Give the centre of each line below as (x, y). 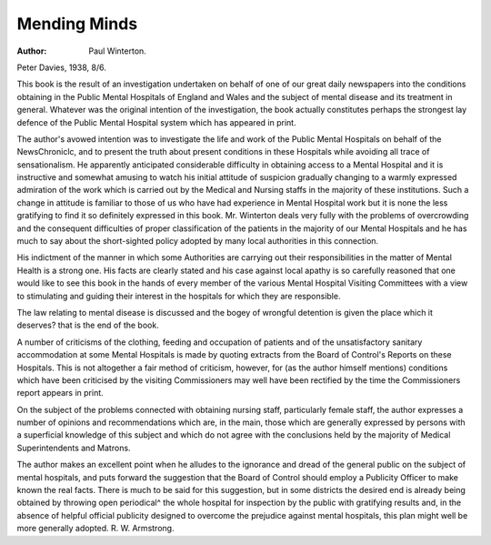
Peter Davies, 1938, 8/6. (61, 67)
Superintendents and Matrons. (74, 448)
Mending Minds (77, 24)
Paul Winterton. (118, 51)
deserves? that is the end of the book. (88, 325)
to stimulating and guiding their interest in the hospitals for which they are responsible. (179, 296)
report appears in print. (60, 393)
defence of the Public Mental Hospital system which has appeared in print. (156, 122)
